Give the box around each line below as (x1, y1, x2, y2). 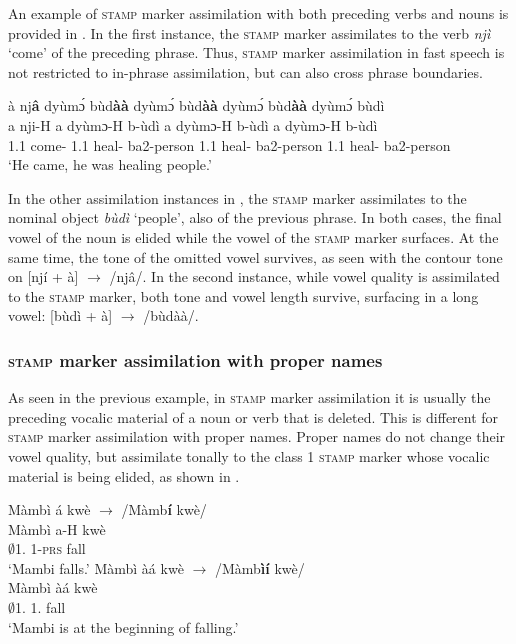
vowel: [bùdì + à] (8, 305, 113, 326)
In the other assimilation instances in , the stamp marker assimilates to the (8, 187, 467, 208)
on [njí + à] (8, 266, 79, 287)
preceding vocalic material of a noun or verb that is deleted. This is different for (8, 406, 499, 427)
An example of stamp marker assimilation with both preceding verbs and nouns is (8, 3, 509, 23)
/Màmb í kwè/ (121, 499, 207, 520)
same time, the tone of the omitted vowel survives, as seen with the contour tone (8, 246, 503, 267)
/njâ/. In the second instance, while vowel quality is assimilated (109, 266, 500, 287)
